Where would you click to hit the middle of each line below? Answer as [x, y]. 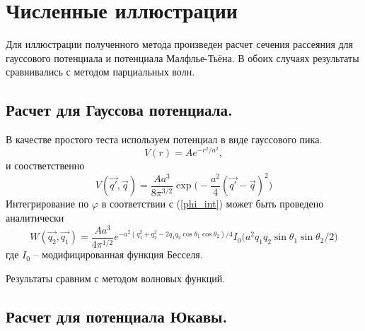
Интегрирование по [47, 204]
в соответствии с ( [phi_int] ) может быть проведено [213, 204]
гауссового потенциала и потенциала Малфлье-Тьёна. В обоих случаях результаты [182, 58]
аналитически [35, 218]
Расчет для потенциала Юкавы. [117, 316]
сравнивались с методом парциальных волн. [100, 72]
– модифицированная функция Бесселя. [118, 254]
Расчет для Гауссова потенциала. [119, 110]
